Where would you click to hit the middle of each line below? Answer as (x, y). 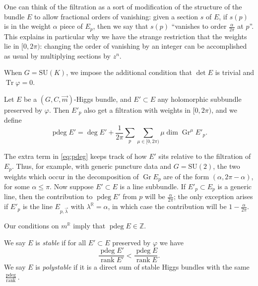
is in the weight (28, 26)
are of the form (186, 176)
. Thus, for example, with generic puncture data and (92, 166)
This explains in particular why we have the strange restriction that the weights (126, 36)
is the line (37, 206)
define (13, 120)
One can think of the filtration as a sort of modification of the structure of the (123, 6)
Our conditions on (32, 225)
